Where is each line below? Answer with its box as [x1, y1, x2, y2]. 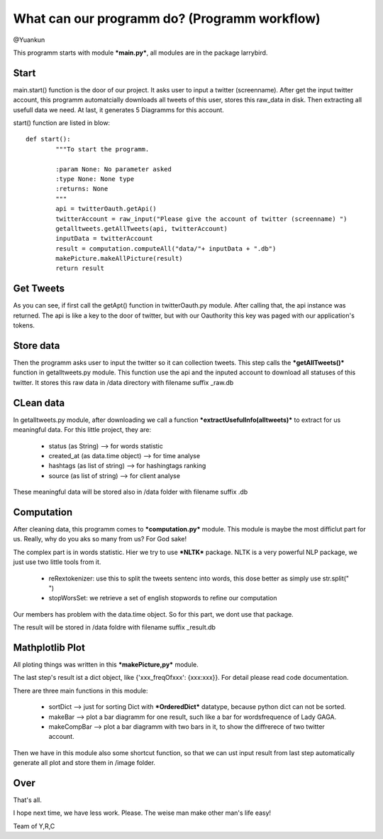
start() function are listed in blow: [13, 119, 110, 127]
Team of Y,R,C [13, 821, 55, 830]
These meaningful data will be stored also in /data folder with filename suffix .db [13, 487, 248, 497]
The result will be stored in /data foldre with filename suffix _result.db [13, 623, 216, 632]
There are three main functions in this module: [13, 686, 148, 695]
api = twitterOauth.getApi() [55, 205, 157, 213]
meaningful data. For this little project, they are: [13, 426, 152, 434]
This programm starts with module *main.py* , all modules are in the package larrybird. [13, 48, 268, 57]
